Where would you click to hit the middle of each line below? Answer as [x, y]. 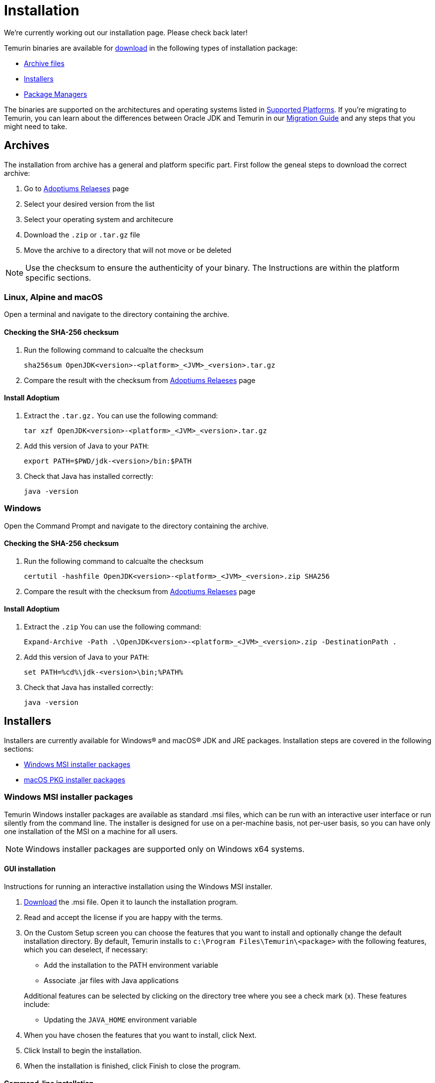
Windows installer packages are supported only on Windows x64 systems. [165, 849]
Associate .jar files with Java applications [111, 980]
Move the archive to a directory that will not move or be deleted [128, 250]
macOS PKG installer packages [75, 779]
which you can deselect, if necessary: [86, 949]
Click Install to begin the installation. [83, 1050]
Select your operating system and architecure [99, 219]
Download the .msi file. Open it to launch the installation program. [131, 902]
